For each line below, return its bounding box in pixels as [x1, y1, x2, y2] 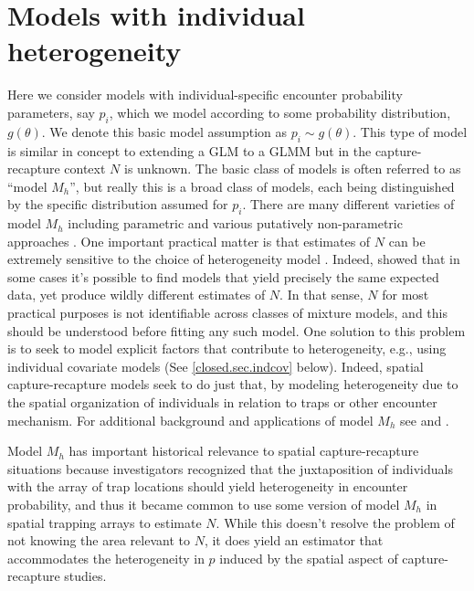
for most [382, 285, 429, 304]
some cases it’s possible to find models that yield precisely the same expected [7, 267, 439, 286]
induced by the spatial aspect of [219, 548, 398, 567]
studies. [64, 566, 107, 586]
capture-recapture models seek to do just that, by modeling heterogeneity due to [7, 375, 458, 394]
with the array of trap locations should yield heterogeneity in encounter [7, 477, 408, 496]
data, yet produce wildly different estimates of [7, 285, 266, 304]
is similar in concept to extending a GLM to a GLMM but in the [7, 141, 372, 160]
